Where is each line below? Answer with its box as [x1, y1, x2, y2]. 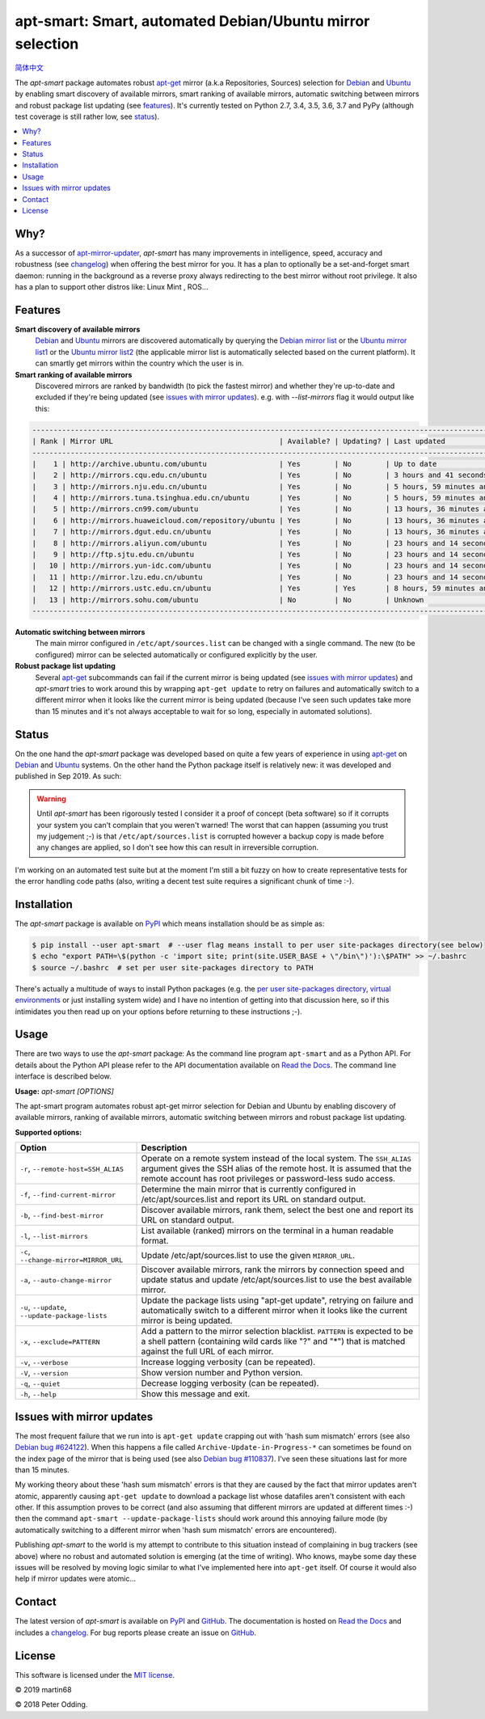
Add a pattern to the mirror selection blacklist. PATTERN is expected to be [141, 1326, 414, 1337]
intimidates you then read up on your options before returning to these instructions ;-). [15, 1007, 302, 1016]
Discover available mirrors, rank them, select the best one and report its [141, 1205, 414, 1216]
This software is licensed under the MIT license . [15, 1670, 175, 1679]
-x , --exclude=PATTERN [19, 1336, 100, 1347]
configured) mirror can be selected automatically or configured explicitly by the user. [35, 649, 318, 659]
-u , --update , [19, 1301, 67, 1312]
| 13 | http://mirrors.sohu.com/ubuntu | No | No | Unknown [32, 595, 424, 604]
